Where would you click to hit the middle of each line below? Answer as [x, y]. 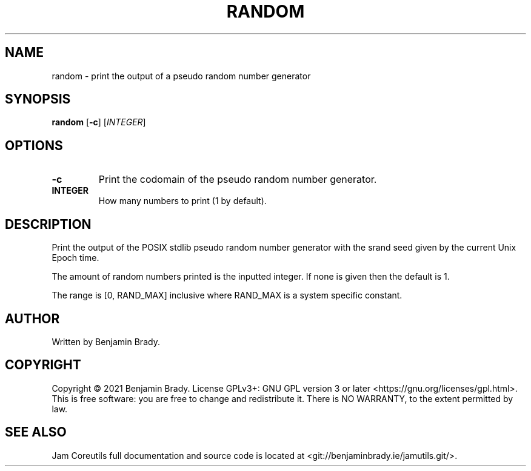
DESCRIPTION [48, 224]
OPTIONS [34, 145]
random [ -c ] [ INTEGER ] [99, 122]
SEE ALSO [36, 432]
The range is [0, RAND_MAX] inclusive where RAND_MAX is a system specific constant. [227, 295]
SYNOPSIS [38, 99]
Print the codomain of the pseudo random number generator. [238, 180]
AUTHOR [32, 318]
